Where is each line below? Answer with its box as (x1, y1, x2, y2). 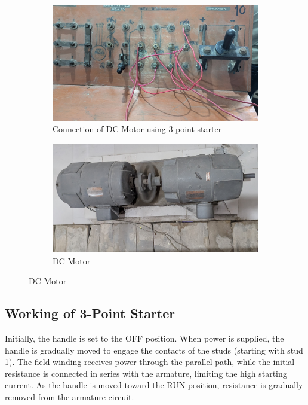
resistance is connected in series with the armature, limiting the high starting (5, 367, 287, 379)
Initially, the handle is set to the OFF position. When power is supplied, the (5, 331, 284, 344)
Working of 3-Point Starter (5, 304, 175, 322)
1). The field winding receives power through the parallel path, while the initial (5, 355, 295, 368)
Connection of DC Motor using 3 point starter (53, 123, 222, 135)
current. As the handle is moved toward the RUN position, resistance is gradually (5, 379, 303, 391)
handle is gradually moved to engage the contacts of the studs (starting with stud (5, 343, 303, 356)
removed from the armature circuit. (5, 390, 134, 403)
